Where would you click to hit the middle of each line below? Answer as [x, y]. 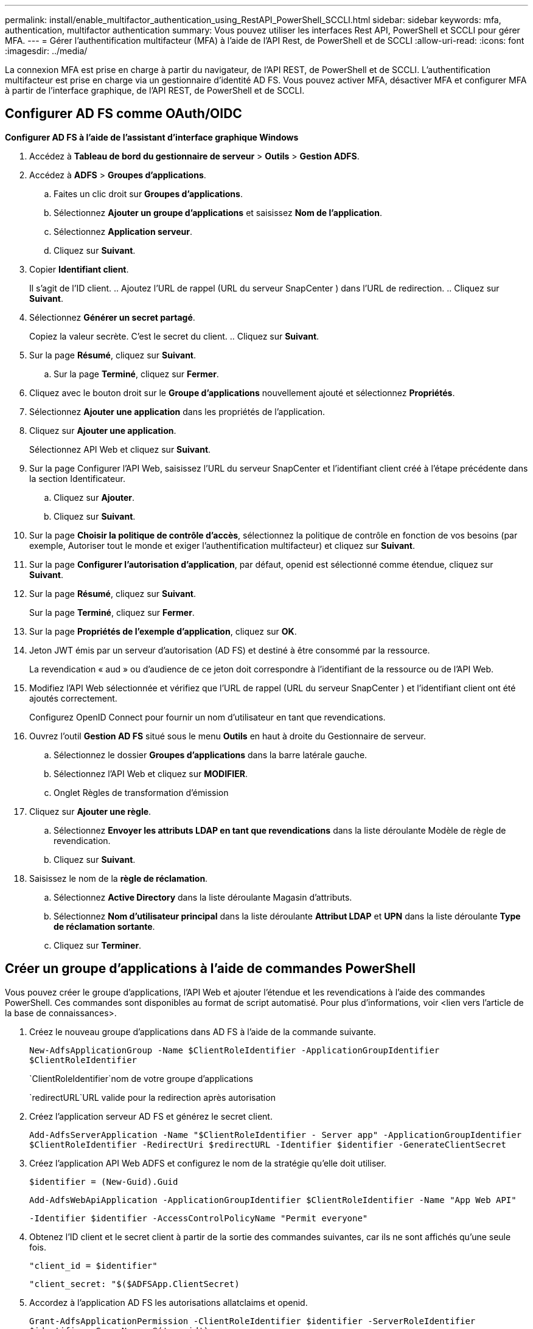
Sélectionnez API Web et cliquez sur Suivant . [120, 449]
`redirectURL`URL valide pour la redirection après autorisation [152, 1097]
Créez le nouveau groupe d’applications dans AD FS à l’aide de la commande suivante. [203, 1031]
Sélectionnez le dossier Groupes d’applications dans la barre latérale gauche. [211, 755]
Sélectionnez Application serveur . [123, 231]
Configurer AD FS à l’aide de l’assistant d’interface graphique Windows [152, 137]
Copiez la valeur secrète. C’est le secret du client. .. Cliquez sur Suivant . [174, 336]
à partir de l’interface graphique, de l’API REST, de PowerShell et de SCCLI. [155, 90]
